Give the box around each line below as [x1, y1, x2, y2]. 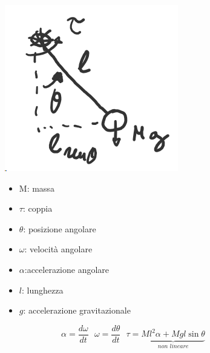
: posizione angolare [23, 222, 96, 235]
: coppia [22, 202, 53, 215]
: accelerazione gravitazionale [23, 304, 131, 317]
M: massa [19, 181, 54, 194]
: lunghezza [21, 283, 64, 296]
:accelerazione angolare [24, 263, 110, 275]
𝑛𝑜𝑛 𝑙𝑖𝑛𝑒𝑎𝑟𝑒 [157, 343, 189, 350]
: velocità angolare [24, 243, 93, 255]
